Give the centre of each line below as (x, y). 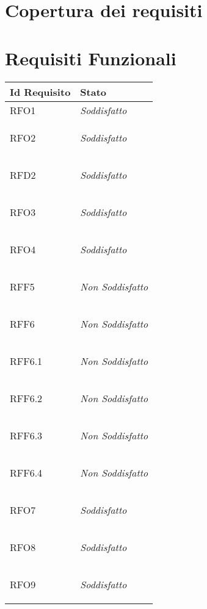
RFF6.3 (26, 435)
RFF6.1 (26, 361)
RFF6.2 (26, 398)
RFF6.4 (26, 472)
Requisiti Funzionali (91, 58)
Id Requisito (40, 92)
